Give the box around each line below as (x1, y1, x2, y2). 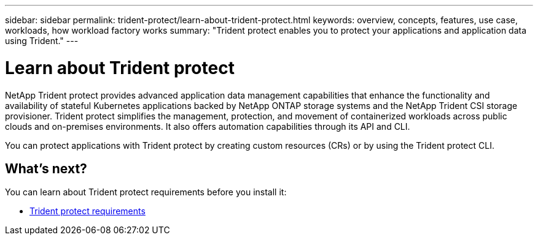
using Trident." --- (5, 36, 79, 46)
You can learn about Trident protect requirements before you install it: (5, 187, 287, 198)
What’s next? (5, 160, 87, 176)
